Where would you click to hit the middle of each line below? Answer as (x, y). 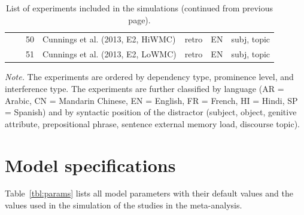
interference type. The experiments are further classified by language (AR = (145, 88)
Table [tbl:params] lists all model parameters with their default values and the (149, 193)
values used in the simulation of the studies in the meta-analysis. (124, 205)
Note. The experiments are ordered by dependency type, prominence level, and (149, 77)
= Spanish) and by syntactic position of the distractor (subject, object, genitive (151, 112)
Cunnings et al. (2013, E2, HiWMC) (109, 39)
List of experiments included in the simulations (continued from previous (140, 8)
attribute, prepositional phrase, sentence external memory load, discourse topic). (152, 123)
